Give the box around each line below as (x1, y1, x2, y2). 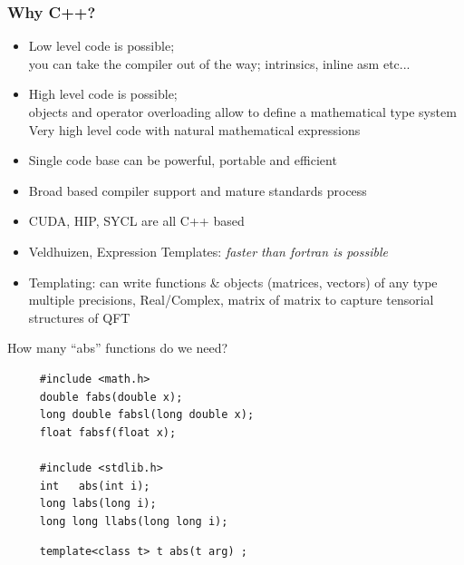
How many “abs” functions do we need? (7, 338, 228, 357)
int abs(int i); (39, 479, 150, 492)
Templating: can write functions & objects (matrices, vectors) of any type (28, 272, 438, 291)
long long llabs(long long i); (39, 514, 228, 528)
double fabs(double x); (39, 390, 183, 404)
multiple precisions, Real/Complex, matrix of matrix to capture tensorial (28, 290, 434, 309)
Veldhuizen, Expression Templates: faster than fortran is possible (28, 241, 388, 260)
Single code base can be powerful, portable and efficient (28, 151, 337, 170)
